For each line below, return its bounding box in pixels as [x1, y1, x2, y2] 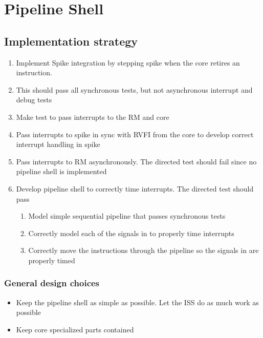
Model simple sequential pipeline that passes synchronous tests [28, 210, 226, 221]
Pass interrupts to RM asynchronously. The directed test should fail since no [16, 156, 257, 166]
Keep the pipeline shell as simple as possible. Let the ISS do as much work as [16, 297, 259, 307]
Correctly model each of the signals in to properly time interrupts [28, 227, 234, 238]
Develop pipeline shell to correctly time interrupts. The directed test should [16, 183, 254, 194]
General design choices [4, 277, 100, 289]
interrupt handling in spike [16, 139, 100, 150]
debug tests [16, 94, 52, 105]
